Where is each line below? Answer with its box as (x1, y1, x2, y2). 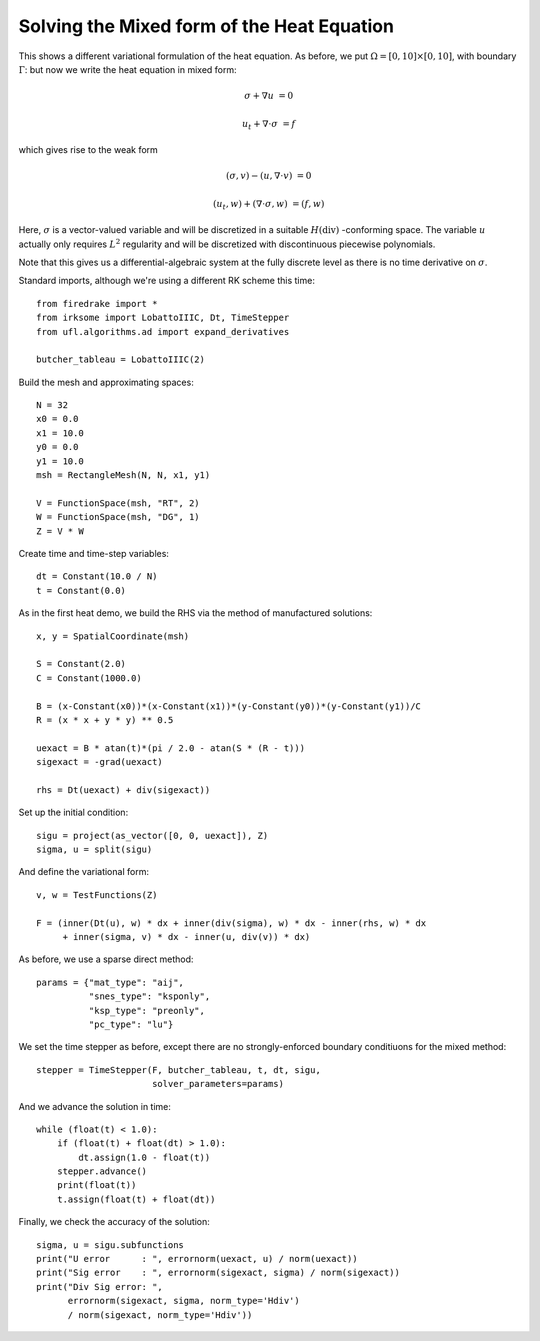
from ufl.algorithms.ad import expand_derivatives (36, 326, 290, 337)
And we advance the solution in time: (18, 1100, 172, 1112)
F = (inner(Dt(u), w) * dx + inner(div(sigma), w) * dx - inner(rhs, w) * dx (36, 917, 427, 929)
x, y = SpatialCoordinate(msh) (36, 630, 190, 642)
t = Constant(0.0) (36, 585, 127, 596)
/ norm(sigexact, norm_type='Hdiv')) (67, 1309, 253, 1320)
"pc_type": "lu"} (88, 1018, 174, 1030)
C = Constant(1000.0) (36, 672, 142, 684)
